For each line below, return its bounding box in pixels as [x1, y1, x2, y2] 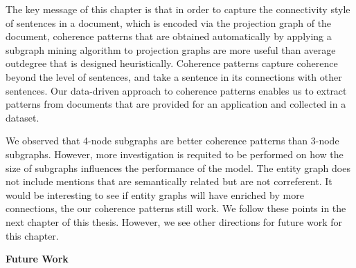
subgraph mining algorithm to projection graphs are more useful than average [6, 42, 336, 57]
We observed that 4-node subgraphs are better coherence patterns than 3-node [6, 133, 339, 148]
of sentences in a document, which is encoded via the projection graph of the [6, 15, 332, 30]
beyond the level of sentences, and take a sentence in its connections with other [6, 69, 342, 84]
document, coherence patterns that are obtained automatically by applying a [6, 29, 332, 44]
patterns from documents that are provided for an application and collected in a [6, 97, 346, 111]
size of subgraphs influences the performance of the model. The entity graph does [6, 160, 350, 175]
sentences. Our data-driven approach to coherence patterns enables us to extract [6, 83, 347, 97]
